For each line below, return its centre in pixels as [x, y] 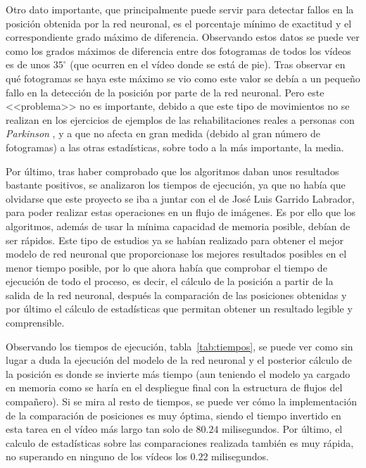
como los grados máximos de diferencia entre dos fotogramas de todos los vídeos [178, 50]
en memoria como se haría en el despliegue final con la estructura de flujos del [174, 387]
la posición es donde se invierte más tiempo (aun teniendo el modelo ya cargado [178, 373]
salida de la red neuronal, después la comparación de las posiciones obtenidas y [176, 295]
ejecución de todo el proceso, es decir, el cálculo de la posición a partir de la [170, 281]
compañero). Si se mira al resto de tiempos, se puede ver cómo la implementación [181, 401]
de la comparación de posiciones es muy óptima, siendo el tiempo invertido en [173, 415]
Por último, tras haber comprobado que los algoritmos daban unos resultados [172, 171]
